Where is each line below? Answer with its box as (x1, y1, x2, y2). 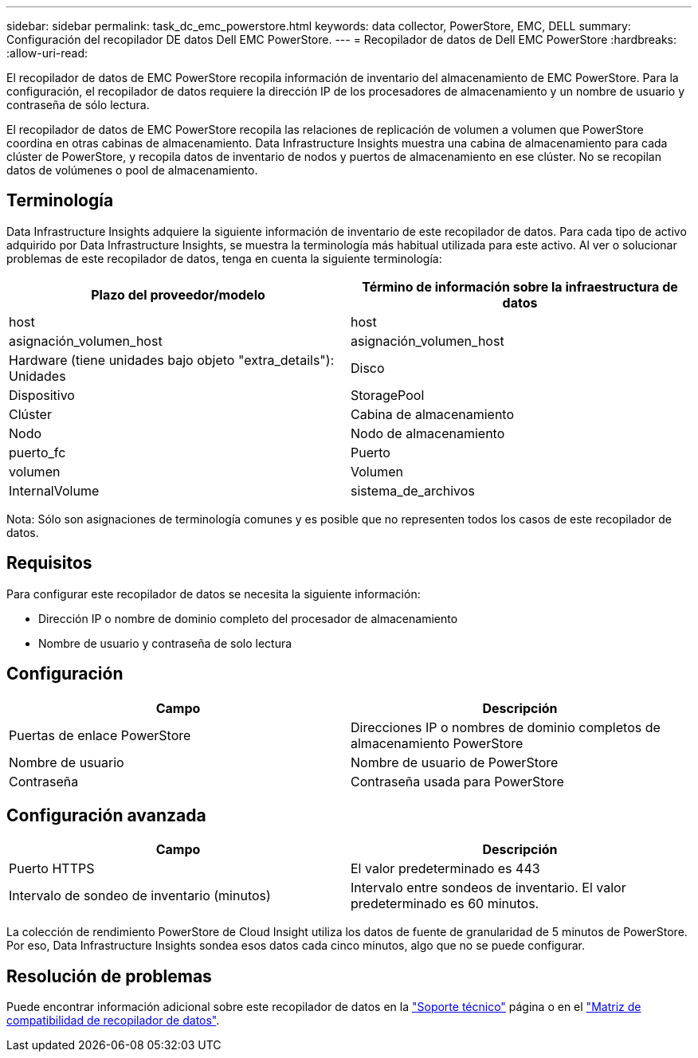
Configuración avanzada (6, 805, 206, 825)
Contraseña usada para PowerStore (351, 773, 564, 790)
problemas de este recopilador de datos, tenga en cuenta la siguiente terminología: (6, 251, 442, 265)
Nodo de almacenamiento (351, 425, 505, 441)
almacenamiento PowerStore (351, 735, 523, 751)
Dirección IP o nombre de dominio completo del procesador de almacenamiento (38, 611, 458, 625)
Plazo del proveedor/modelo (91, 286, 265, 303)
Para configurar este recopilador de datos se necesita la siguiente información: (6, 586, 421, 601)
